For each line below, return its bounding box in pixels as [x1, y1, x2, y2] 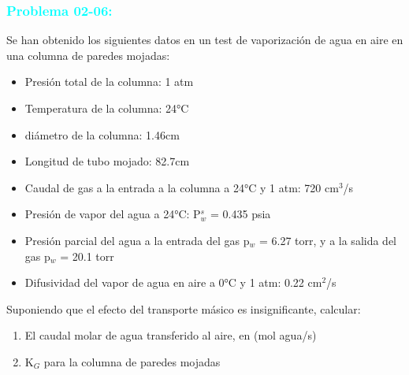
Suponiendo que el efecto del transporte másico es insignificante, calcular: [6, 300, 361, 317]
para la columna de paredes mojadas [43, 353, 221, 369]
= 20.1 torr [60, 247, 114, 264]
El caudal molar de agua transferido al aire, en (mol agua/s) [24, 327, 317, 343]
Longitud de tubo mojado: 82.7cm [24, 153, 190, 169]
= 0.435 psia [210, 206, 271, 222]
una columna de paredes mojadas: [6, 46, 170, 63]
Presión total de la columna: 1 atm [24, 73, 194, 90]
